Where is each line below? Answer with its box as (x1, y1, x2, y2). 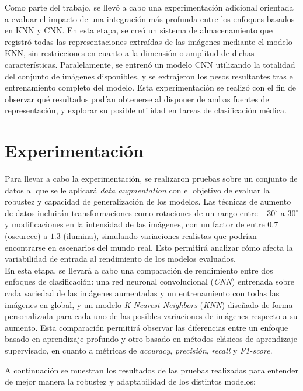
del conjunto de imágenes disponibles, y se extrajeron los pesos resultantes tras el (5, 70, 295, 82)
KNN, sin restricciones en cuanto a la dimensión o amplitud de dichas (5, 47, 255, 59)
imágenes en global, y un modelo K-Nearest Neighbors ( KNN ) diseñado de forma (5, 298, 293, 310)
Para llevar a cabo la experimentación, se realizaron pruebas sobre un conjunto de (5, 172, 298, 185)
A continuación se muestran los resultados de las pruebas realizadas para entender (5, 364, 298, 376)
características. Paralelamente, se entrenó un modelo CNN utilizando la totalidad (5, 58, 295, 70)
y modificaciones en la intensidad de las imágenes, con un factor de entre (5, 218, 265, 230)
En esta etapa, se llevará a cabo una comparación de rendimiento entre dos (5, 264, 273, 276)
